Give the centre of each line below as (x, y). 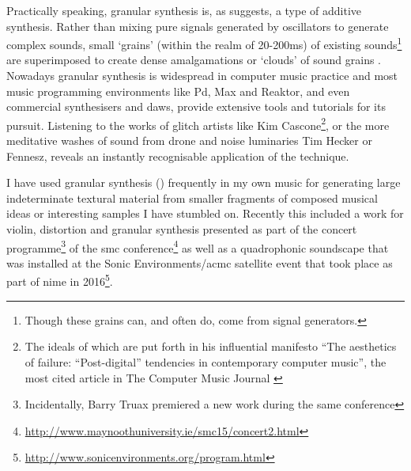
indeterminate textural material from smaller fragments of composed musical (192, 198)
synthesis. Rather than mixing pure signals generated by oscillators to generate (198, 26)
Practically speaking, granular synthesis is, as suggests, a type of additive (184, 10)
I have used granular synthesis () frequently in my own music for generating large (204, 182)
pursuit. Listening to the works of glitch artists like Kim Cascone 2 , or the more (198, 123)
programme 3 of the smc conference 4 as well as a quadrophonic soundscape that (198, 246)
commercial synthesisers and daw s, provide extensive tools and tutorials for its (196, 106)
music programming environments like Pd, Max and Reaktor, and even (178, 91)
